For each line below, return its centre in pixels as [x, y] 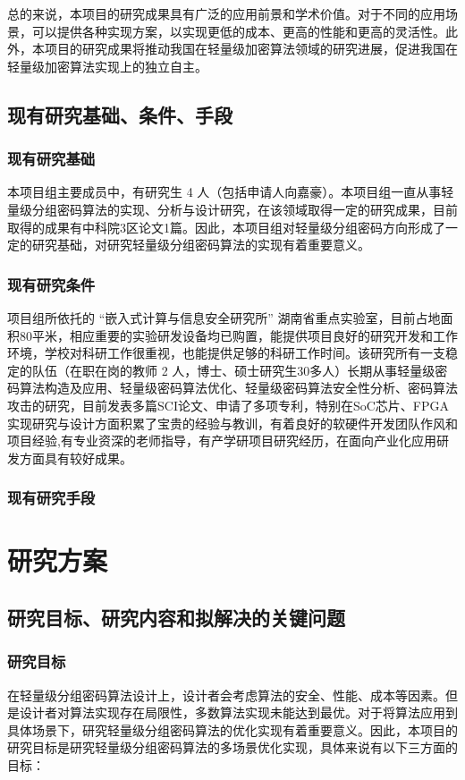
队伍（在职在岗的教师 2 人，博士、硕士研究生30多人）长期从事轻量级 [233, 370]
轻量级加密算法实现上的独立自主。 [107, 66]
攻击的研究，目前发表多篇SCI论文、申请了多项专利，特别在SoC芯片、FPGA [228, 405]
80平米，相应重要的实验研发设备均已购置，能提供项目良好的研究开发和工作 [238, 335]
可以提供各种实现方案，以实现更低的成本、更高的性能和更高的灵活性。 [238, 31]
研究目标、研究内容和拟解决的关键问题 [176, 617]
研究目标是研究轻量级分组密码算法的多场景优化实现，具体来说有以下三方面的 [232, 747]
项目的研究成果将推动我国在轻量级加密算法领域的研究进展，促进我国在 [251, 49]
